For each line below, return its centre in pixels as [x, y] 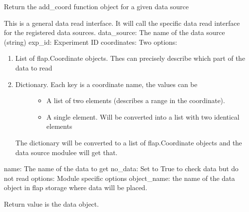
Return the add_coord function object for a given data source [97, 6]
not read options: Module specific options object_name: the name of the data [120, 178]
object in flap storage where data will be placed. [76, 187]
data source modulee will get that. [66, 152]
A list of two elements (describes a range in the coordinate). [136, 100]
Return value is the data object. [52, 203]
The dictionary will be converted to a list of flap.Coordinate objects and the [129, 142]
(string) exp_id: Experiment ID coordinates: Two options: [91, 42]
